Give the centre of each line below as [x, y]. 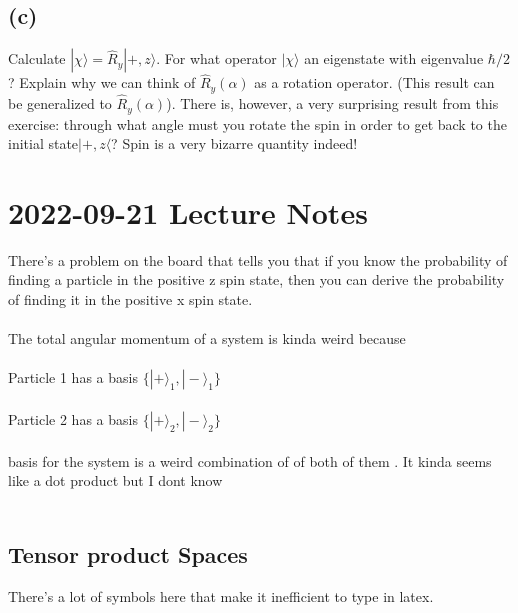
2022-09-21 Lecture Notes [188, 211]
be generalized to [60, 103]
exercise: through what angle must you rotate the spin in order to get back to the [257, 123]
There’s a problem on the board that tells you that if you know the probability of [258, 259]
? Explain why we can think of [102, 82]
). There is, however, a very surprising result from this [332, 103]
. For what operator [216, 58]
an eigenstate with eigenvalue [394, 58]
